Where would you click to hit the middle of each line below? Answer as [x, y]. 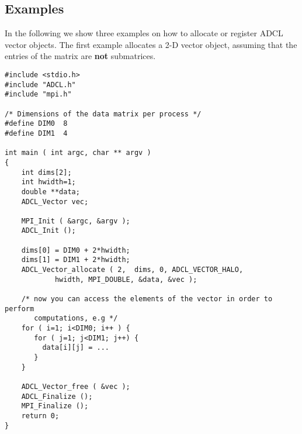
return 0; [40, 416]
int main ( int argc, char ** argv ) [78, 153]
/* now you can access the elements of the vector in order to [147, 299]
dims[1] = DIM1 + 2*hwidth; [76, 260]
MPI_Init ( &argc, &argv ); [76, 221]
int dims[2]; [46, 172]
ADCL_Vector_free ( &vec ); [76, 386]
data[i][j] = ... [76, 348]
